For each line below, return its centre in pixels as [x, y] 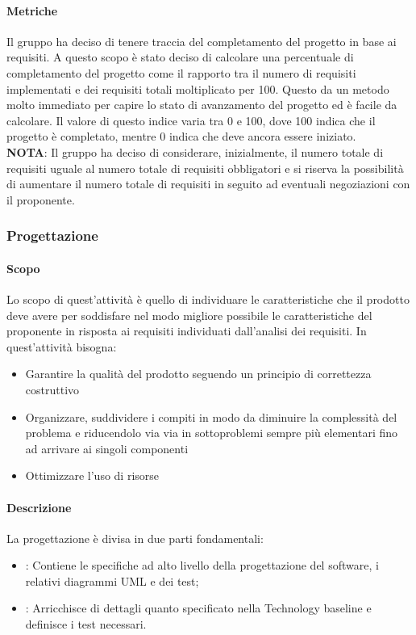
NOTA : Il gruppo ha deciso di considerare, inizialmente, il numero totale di [195, 151]
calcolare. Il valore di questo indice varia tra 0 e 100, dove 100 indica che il [191, 120]
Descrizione [39, 507]
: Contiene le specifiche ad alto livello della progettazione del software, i [202, 565]
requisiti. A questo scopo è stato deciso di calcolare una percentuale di [180, 57]
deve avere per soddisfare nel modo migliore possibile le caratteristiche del [189, 315]
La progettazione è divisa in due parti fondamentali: [135, 538]
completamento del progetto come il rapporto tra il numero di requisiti [181, 72]
